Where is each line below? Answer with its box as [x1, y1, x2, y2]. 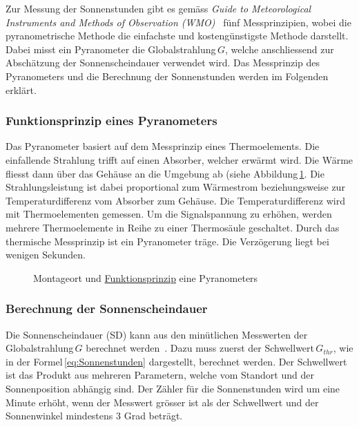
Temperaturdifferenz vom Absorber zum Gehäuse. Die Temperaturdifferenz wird [6, 193, 345, 207]
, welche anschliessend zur [224, 41, 334, 56]
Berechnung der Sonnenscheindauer [6, 300, 208, 317]
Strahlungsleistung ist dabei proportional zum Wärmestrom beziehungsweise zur [6, 180, 345, 194]
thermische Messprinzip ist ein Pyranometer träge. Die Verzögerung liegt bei [6, 234, 329, 248]
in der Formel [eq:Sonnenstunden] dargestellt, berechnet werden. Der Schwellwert [6, 354, 347, 368]
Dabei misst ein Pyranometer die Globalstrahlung [6, 41, 216, 56]
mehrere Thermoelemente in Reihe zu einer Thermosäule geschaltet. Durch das [6, 220, 340, 234]
